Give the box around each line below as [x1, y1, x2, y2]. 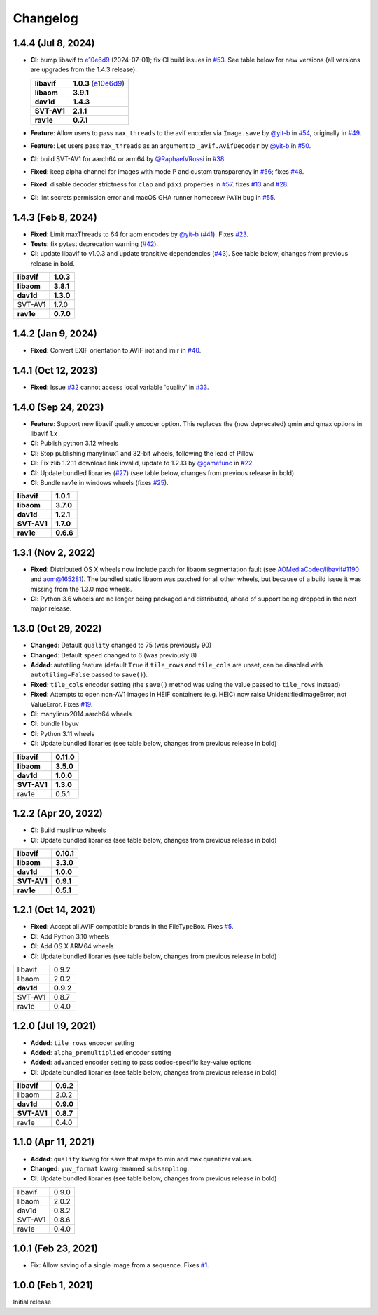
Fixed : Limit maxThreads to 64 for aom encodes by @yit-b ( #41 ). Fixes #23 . [30, 230, 248, 238]
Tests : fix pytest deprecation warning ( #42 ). [30, 240, 159, 248]
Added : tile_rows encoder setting [30, 1038, 134, 1047]
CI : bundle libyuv [30, 719, 80, 728]
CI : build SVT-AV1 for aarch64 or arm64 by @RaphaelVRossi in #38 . [30, 154, 227, 163]
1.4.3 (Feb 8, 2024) [13, 211, 97, 224]
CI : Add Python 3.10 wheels [30, 932, 110, 941]
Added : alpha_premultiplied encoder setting [30, 1048, 171, 1056]
